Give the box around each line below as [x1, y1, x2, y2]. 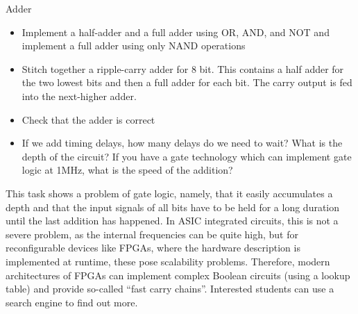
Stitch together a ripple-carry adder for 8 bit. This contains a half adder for [22, 61, 344, 76]
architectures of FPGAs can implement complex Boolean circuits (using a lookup [6, 267, 350, 282]
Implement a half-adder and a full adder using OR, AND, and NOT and [22, 24, 330, 39]
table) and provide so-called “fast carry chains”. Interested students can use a [6, 281, 334, 296]
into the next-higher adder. [22, 88, 137, 103]
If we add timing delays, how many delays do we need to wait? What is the [22, 135, 343, 150]
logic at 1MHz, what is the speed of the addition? [22, 163, 233, 177]
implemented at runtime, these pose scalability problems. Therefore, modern [6, 254, 330, 268]
